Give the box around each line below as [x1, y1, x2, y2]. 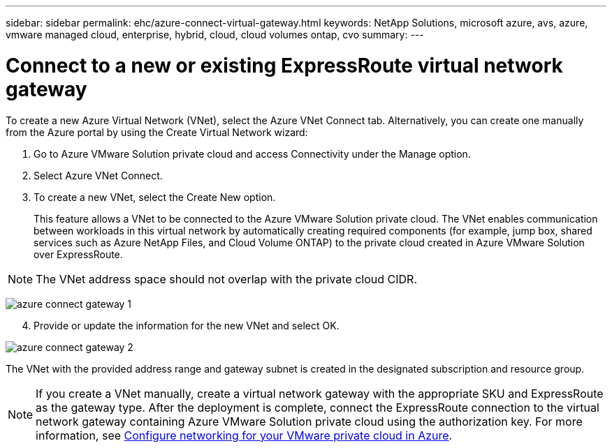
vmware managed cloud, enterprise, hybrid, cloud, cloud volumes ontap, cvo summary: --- [6, 29, 424, 40]
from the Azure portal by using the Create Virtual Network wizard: [6, 126, 308, 138]
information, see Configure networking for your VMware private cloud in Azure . [36, 428, 453, 442]
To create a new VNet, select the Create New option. [34, 191, 276, 203]
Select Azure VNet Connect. [34, 169, 163, 181]
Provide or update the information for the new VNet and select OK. [34, 319, 340, 331]
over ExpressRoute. [34, 248, 123, 260]
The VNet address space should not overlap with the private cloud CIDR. [36, 271, 418, 286]
